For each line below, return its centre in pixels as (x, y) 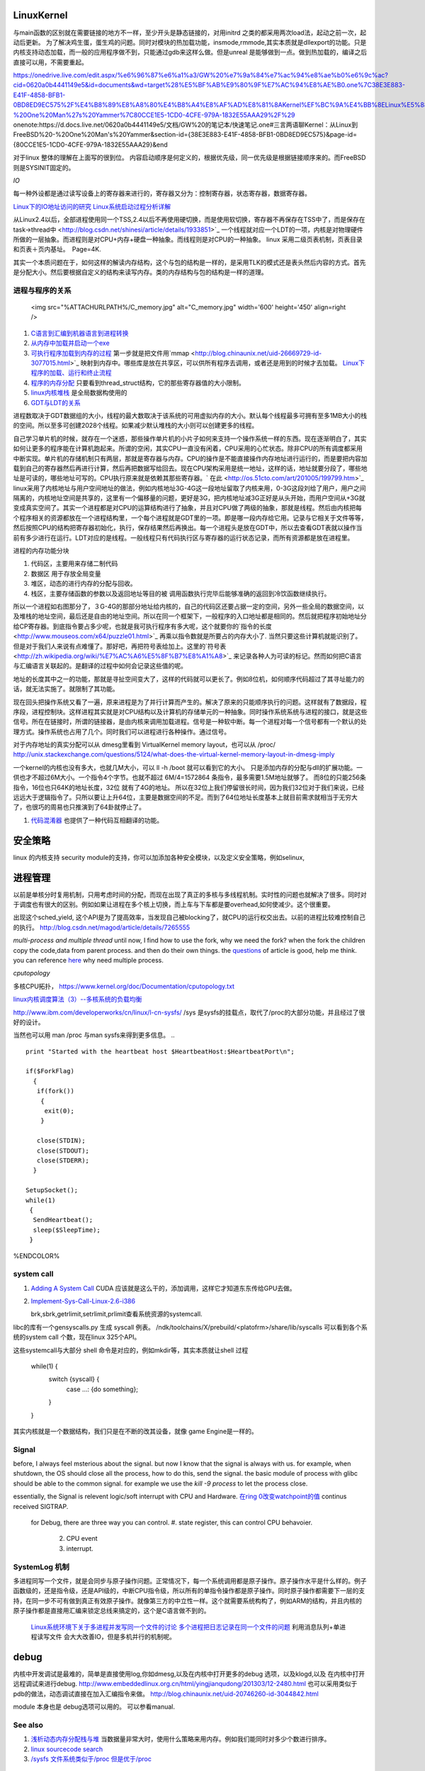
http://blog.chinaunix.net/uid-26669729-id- (259, 353)
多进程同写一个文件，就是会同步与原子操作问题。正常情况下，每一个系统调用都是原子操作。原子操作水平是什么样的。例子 (190, 1580)
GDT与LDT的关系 (56, 402)
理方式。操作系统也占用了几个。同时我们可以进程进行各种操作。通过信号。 (121, 731)
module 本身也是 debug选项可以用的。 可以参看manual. (94, 1707)
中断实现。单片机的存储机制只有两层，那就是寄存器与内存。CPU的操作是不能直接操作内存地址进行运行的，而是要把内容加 (190, 458)
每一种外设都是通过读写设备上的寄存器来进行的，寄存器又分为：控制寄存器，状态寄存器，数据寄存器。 (162, 193)
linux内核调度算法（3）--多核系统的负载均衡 (78, 1000)
